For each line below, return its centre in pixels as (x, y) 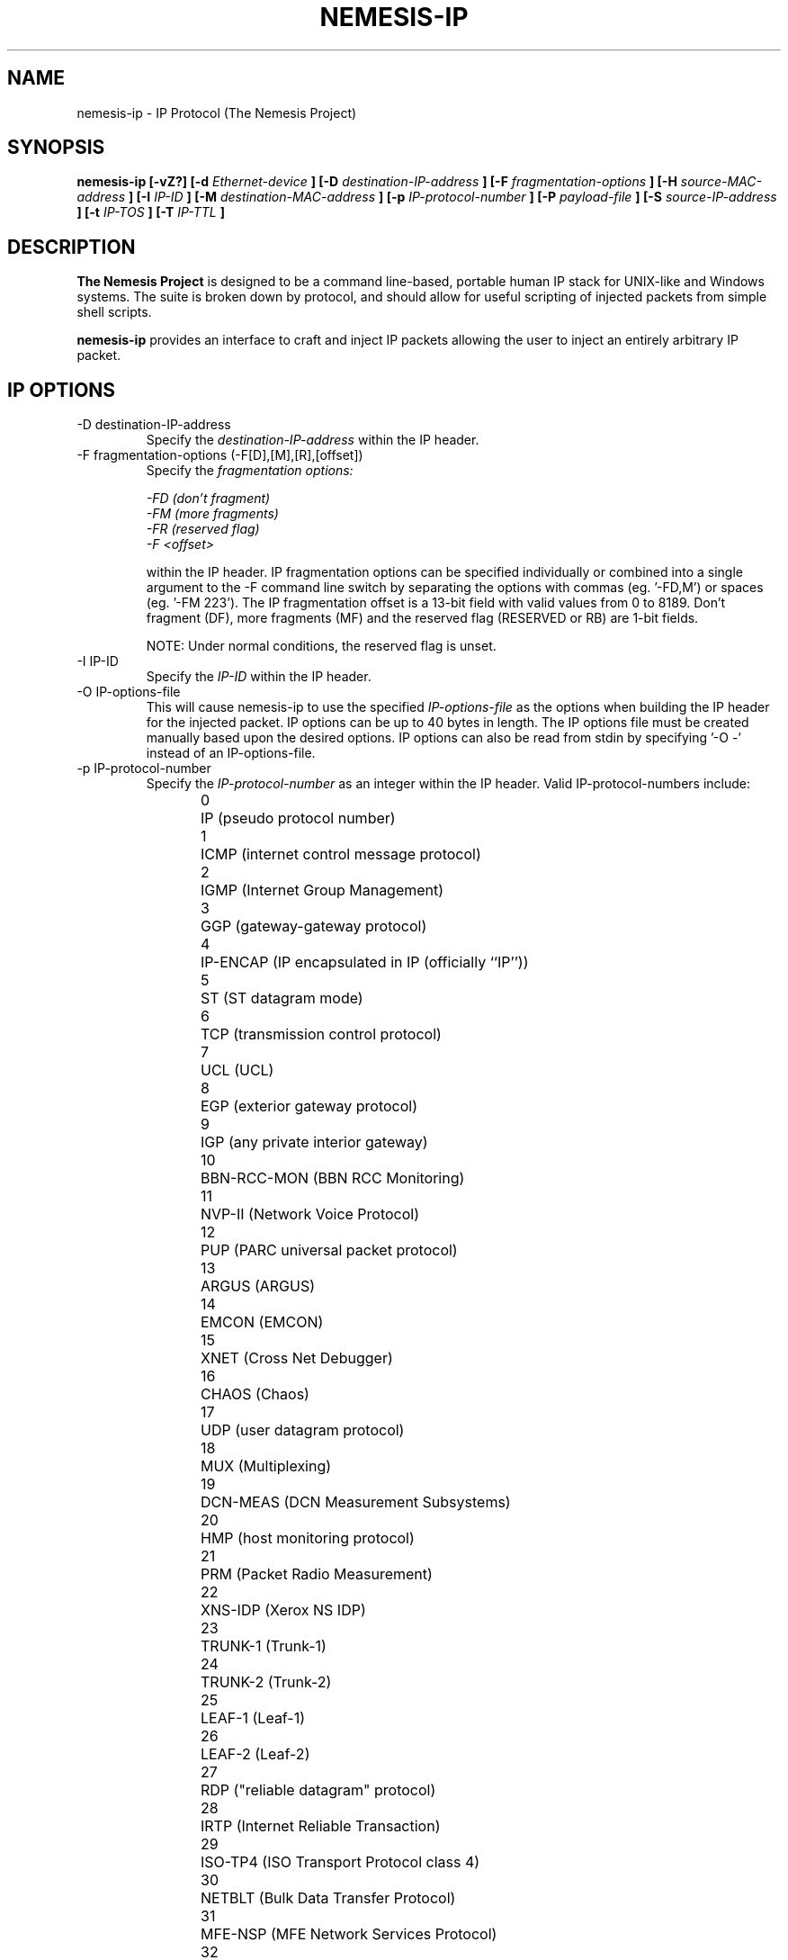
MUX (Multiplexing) (266, 1466)
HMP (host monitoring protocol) (308, 1538)
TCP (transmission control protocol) (321, 1034)
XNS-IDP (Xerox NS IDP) (283, 1610)
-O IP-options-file (129, 692)
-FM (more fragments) (212, 514)
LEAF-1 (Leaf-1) (253, 1718)
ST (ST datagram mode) (282, 998)
